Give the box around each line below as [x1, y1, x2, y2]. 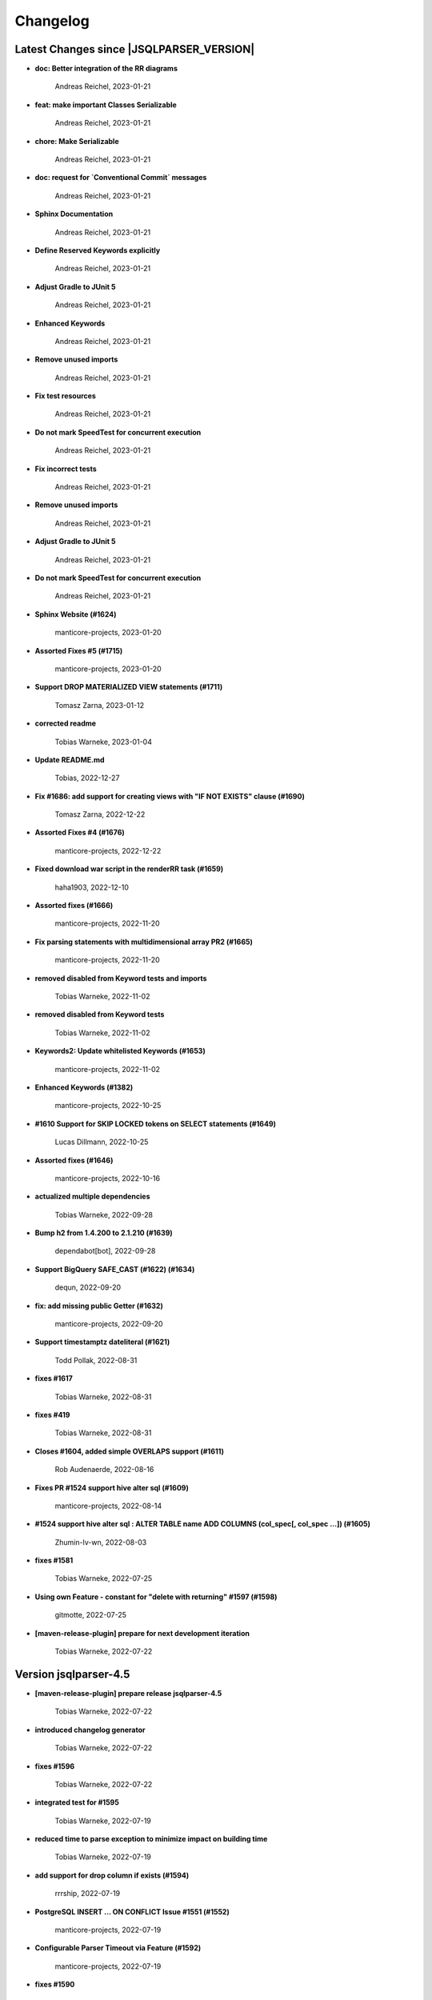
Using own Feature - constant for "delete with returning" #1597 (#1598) [34, 1592, 278, 1602]
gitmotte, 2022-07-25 [54, 1610, 127, 1620]
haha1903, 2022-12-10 [54, 882, 130, 892]
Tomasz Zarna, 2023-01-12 [54, 700, 144, 710]
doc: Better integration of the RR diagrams [34, 64, 178, 74]
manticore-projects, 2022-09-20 [54, 1319, 163, 1329]
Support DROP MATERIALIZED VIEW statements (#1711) [34, 682, 223, 692]
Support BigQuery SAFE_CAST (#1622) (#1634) [34, 1264, 195, 1274]
